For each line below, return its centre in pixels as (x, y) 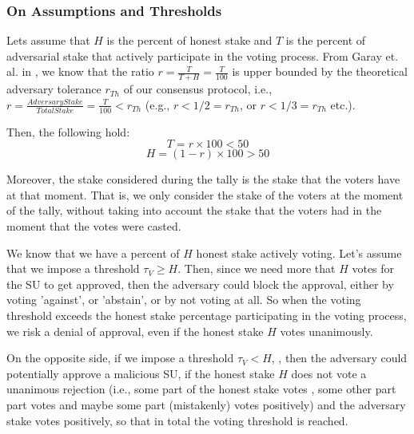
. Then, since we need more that (257, 268)
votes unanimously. (326, 331)
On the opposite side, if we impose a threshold (120, 358)
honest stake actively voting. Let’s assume (299, 253)
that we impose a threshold (73, 268)
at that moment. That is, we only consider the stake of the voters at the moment (205, 194)
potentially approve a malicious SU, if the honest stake (141, 373)
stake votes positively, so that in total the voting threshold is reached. (177, 420)
